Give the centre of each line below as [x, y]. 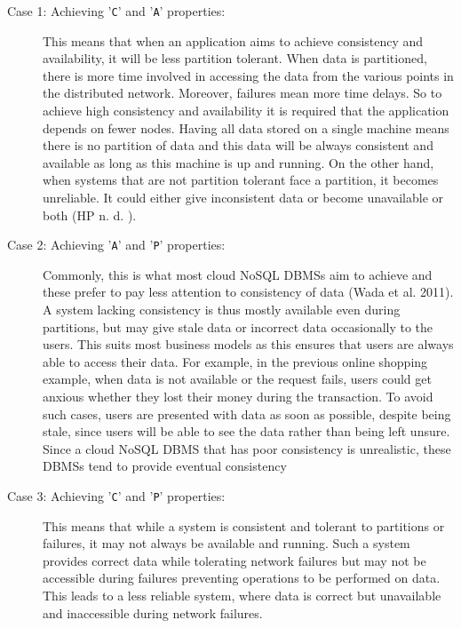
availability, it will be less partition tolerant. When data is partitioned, [235, 58]
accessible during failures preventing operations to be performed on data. [242, 578]
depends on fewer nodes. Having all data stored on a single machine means [246, 127]
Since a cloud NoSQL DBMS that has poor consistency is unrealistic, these [247, 448]
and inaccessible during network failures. [153, 612]
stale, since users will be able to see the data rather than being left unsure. [246, 431]
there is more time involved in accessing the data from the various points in [248, 75]
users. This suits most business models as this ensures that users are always [248, 344]
